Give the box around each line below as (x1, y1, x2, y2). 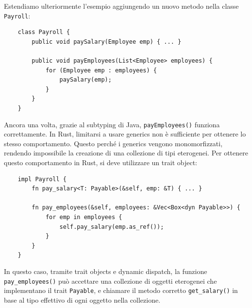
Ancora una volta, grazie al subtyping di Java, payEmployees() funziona (4, 119, 220, 129)
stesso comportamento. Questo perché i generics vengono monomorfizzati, (4, 138, 223, 148)
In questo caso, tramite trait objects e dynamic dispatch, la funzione (4, 266, 207, 276)
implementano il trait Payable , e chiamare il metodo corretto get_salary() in (4, 285, 238, 295)
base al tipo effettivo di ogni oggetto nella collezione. (4, 294, 161, 305)
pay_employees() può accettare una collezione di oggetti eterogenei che (4, 275, 217, 286)
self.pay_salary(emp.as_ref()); (59, 223, 164, 230)
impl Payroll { (17, 175, 67, 183)
